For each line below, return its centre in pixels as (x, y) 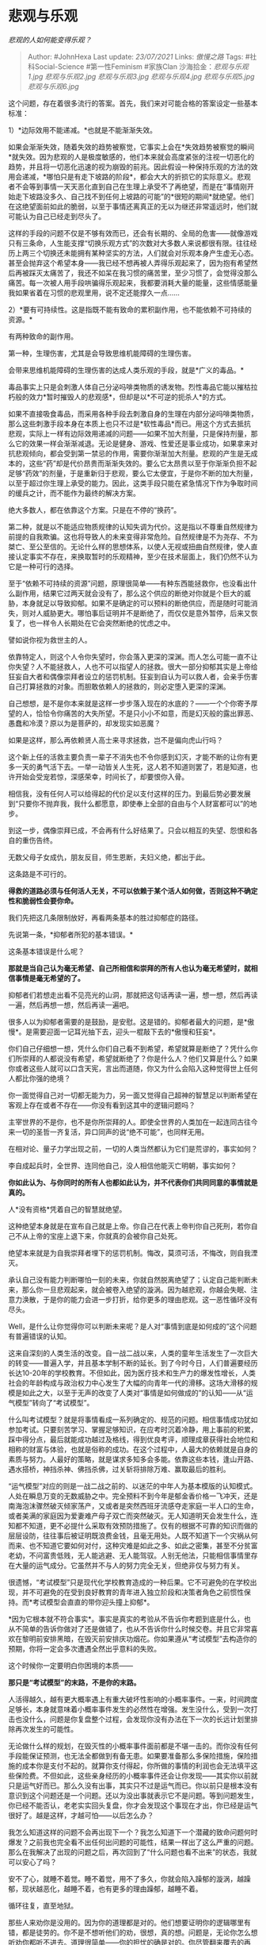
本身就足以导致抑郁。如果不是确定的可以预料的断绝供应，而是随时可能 (136, 603)
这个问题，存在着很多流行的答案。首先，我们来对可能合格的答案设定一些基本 (133, 103)
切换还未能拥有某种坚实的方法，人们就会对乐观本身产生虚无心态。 (150, 253)
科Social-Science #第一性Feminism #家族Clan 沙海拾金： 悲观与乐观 (138, 66)
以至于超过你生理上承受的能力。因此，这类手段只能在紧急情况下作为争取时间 (133, 483)
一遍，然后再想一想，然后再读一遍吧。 (70, 1005)
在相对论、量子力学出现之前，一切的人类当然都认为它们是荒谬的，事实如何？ (133, 1148)
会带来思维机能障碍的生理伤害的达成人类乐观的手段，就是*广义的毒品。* (126, 370)
